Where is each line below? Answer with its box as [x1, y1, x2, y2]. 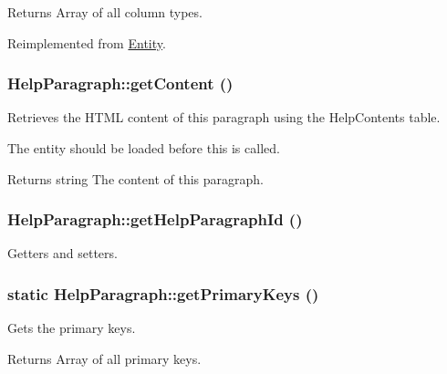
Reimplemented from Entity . [7, 33, 166, 52]
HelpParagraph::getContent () [7, 72, 234, 95]
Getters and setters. [7, 244, 118, 263]
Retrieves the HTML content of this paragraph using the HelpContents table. [7, 108, 441, 127]
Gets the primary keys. [7, 318, 136, 338]
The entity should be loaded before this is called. [7, 139, 280, 157]
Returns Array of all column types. [7, 3, 203, 21]
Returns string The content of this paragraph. [7, 169, 265, 188]
